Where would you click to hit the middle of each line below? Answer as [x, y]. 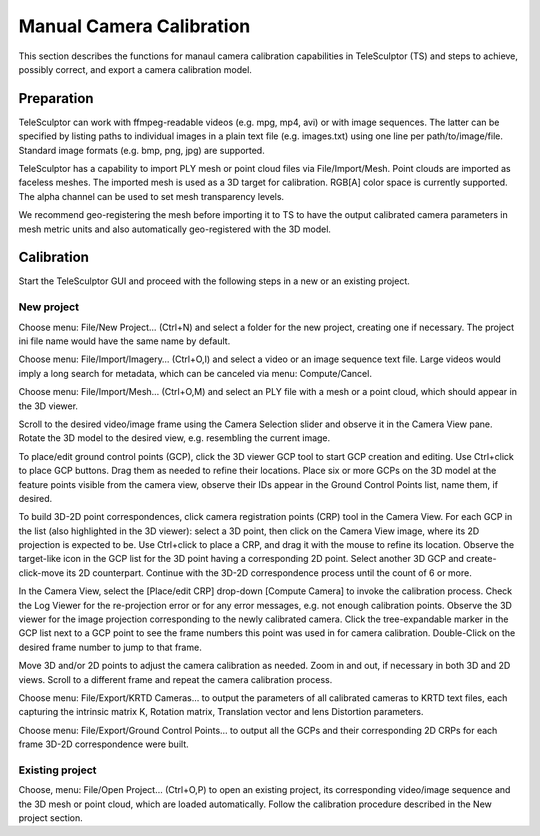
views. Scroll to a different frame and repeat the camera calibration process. [175, 679]
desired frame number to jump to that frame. [110, 647]
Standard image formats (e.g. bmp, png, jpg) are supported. [141, 150]
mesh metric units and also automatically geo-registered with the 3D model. [175, 229]
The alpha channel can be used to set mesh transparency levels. [151, 196]
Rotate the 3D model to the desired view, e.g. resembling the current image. [174, 438]
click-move [41, 572]
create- [481, 559]
